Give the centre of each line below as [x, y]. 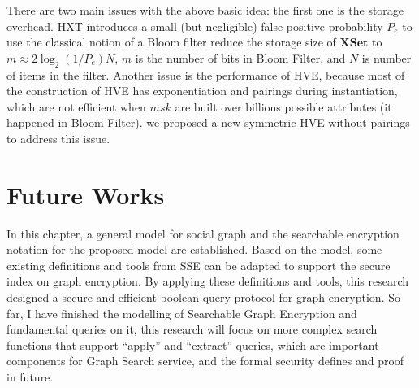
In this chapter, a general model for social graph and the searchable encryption [203, 233]
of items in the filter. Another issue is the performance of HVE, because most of [206, 74]
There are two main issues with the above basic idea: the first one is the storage [205, 10]
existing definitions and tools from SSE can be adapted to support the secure [199, 265]
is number [387, 57]
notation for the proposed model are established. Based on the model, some [194, 249]
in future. [30, 377]
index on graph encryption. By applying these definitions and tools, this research [208, 281]
